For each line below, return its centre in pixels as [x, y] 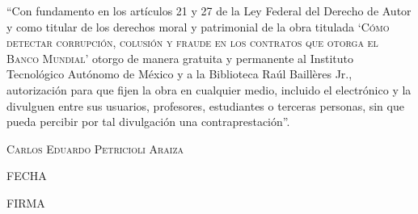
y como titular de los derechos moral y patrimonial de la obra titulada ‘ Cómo [198, 26]
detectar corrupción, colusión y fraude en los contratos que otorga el [192, 42]
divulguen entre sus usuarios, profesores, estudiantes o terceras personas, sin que [205, 105]
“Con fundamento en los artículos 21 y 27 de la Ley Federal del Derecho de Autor [209, 10]
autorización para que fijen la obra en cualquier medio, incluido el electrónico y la [209, 89]
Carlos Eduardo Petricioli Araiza [95, 148]
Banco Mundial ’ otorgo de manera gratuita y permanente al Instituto [180, 58]
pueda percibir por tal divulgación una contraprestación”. [148, 122]
